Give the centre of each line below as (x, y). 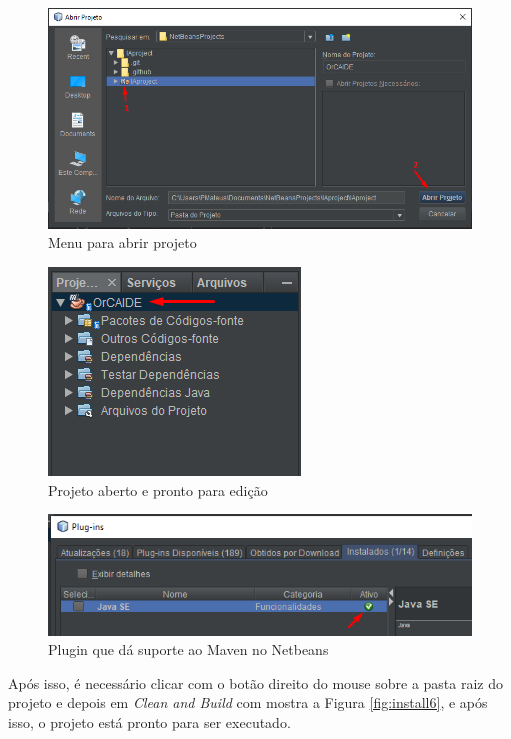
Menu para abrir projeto (122, 242)
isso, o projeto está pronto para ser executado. (149, 721)
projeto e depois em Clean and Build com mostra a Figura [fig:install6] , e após (248, 702)
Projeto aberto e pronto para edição (158, 489)
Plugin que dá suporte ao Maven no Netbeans (188, 649)
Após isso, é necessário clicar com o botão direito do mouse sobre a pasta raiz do (256, 682)
